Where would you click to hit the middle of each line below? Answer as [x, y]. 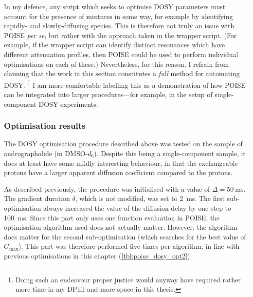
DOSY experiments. [68, 104]
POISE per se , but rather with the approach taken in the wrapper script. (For [120, 35]
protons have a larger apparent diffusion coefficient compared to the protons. [118, 172]
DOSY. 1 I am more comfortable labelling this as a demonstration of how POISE [125, 84]
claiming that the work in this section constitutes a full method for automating [122, 73]
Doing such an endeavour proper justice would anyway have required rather [128, 279]
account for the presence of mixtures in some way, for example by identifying [118, 16]
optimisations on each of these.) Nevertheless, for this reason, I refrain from [117, 64]
